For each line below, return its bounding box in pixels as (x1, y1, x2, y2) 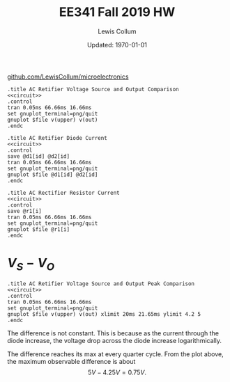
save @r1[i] (7, 207, 42, 214)
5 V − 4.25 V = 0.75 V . (87, 368, 147, 376)
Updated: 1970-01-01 (86, 40, 148, 49)
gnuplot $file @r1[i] (7, 225, 70, 233)
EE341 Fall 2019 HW (59, 4, 176, 20)
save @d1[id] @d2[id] (7, 152, 70, 160)
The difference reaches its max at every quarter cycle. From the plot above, (7, 350, 224, 358)
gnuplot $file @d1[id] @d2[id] (7, 171, 98, 178)
